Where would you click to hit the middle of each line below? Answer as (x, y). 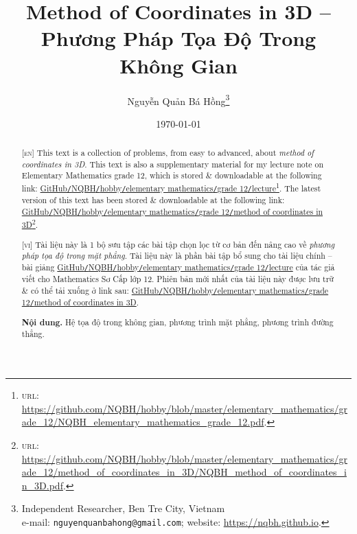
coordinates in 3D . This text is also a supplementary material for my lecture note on (173, 164)
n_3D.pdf (42, 485)
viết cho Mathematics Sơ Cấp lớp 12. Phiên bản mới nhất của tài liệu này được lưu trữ (177, 278)
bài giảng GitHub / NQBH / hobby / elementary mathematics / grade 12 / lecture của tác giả (178, 267)
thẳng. (33, 334)
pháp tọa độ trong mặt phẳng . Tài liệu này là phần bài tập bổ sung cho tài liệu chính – (177, 256)
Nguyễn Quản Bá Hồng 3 (178, 100)
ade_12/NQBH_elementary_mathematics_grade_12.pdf (143, 422)
